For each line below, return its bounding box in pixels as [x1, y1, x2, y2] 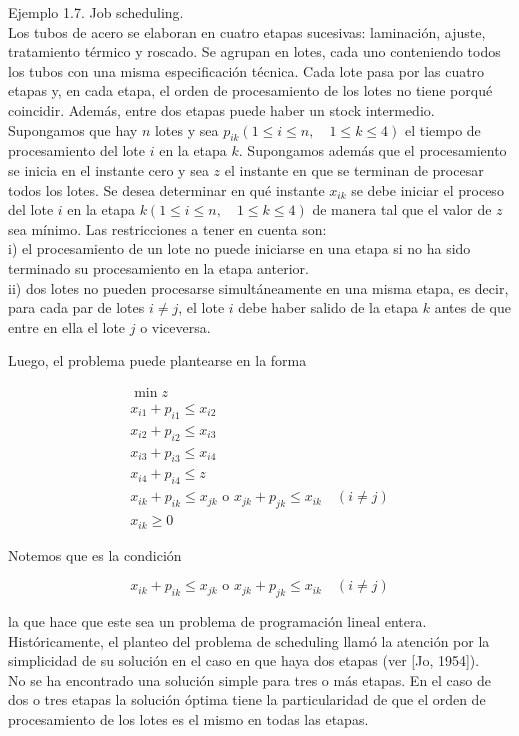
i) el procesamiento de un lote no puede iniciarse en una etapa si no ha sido [8, 238, 471, 259]
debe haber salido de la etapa [238, 297, 419, 318]
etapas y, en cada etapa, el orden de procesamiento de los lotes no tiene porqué [8, 80, 493, 101]
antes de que [434, 297, 511, 318]
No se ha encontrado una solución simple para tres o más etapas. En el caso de [8, 669, 492, 690]
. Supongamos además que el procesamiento [238, 140, 507, 161]
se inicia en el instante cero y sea [8, 159, 209, 180]
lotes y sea [154, 119, 219, 140]
